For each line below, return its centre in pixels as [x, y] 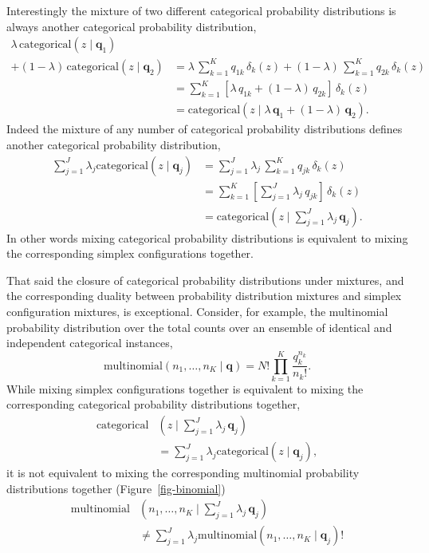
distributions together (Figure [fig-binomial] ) [116, 488]
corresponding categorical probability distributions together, [153, 404]
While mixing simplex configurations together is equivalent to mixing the [185, 388]
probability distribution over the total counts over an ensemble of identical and [199, 327]
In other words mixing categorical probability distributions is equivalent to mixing [207, 237]
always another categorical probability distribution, [132, 26]
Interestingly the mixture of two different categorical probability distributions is [201, 10]
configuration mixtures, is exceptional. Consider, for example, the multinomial [197, 311]
